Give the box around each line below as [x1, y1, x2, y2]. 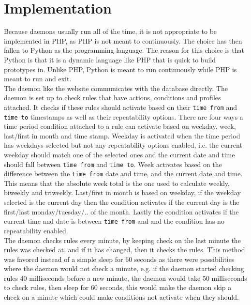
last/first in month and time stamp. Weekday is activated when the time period [4, 130, 240, 140]
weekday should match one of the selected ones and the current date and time [4, 149, 235, 159]
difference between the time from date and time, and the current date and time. [4, 168, 243, 179]
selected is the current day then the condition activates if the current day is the [4, 197, 239, 207]
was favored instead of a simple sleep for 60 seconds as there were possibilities [4, 254, 235, 264]
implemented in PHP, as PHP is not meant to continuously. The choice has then [4, 35, 242, 46]
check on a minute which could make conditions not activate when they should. [4, 292, 239, 302]
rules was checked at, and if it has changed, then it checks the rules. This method [4, 244, 245, 255]
